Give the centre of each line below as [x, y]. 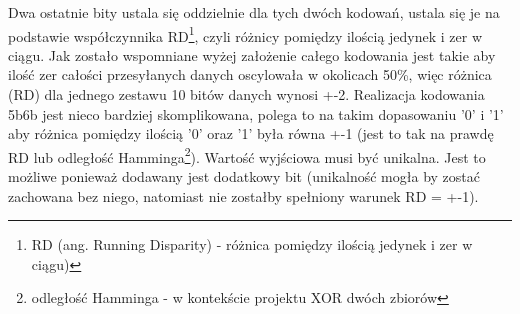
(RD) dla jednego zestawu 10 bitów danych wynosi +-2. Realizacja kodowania [246, 94]
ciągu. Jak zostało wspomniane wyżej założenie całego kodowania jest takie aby [252, 54]
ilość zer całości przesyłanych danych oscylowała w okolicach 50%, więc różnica [250, 74]
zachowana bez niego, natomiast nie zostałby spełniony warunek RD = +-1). [243, 195]
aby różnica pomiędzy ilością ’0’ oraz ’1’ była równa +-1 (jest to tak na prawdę [251, 133]
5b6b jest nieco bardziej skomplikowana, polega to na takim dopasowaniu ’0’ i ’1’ [256, 113]
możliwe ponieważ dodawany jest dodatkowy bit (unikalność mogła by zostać [244, 176]
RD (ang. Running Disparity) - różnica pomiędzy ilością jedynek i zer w [252, 244]
